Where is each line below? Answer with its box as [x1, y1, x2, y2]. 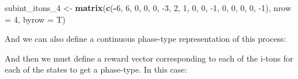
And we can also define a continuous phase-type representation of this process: [5, 33, 286, 45]
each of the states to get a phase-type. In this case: [5, 63, 187, 76]
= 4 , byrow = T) [5, 13, 66, 25]
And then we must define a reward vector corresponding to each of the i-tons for [5, 52, 293, 64]
